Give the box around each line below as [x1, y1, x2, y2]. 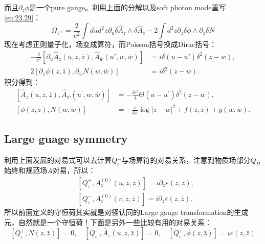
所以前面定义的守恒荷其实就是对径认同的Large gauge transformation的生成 [4, 206, 249, 217]
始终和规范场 [4, 165, 47, 176]
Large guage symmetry [4, 130, 128, 146]
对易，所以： [52, 165, 96, 176]
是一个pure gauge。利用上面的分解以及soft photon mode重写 [29, 2, 226, 12]
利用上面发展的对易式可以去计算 [4, 154, 112, 165]
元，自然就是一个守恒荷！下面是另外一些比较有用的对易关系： [4, 216, 212, 227]
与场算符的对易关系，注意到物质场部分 [121, 154, 251, 165]
